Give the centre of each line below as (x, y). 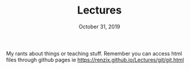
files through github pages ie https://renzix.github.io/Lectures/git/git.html (95, 60)
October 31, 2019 (99, 27)
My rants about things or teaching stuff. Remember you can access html (94, 53)
